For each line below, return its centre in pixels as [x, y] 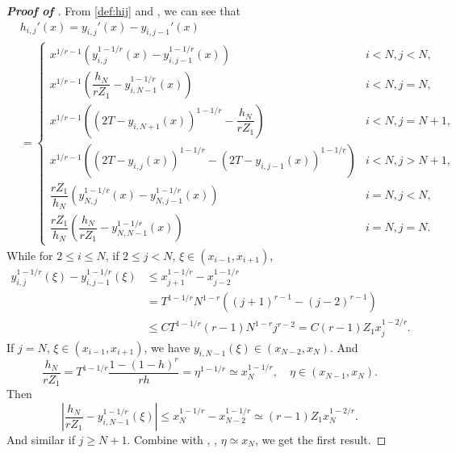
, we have [167, 347]
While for [30, 255]
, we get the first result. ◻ [320, 439]
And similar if [41, 439]
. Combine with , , [172, 439]
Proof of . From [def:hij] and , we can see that [123, 10]
